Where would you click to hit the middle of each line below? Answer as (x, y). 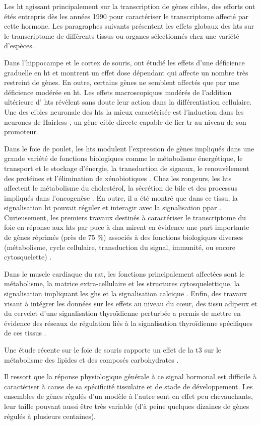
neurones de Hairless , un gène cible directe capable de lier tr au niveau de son (125, 121)
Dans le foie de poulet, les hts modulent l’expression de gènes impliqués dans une (129, 148)
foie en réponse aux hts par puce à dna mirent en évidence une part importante (127, 227)
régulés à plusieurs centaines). (50, 416)
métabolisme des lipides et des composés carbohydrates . (91, 359)
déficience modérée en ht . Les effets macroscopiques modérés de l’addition (118, 92)
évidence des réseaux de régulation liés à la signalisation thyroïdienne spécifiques (128, 323)
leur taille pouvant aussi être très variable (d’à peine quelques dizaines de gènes (127, 406)
